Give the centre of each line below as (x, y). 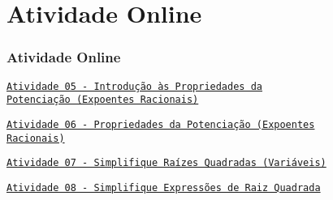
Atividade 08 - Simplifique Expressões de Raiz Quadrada (164, 187)
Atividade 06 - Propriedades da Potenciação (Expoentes (161, 124)
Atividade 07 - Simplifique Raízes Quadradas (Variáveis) (166, 163)
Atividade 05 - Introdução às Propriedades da (134, 86)
